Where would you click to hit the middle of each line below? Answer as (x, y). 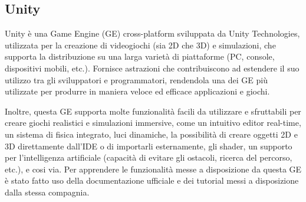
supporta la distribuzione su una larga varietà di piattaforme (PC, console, (140, 56)
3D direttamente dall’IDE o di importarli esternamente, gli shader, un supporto (149, 146)
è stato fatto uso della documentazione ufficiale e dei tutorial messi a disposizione (152, 180)
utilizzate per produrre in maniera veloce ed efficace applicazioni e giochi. (137, 91)
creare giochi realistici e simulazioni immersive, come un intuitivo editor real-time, (153, 123)
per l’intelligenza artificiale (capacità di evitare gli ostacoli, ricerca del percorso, (149, 157)
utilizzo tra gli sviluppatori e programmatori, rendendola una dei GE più (136, 79)
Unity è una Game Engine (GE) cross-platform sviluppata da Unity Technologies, (152, 33)
